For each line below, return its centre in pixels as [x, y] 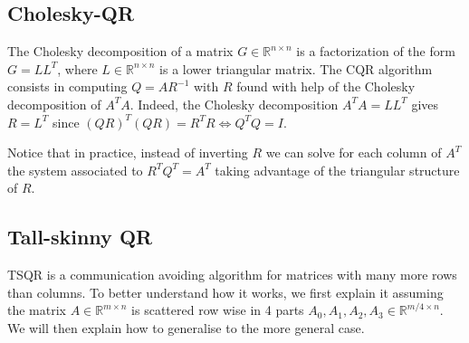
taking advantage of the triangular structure [337, 170]
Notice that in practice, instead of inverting [128, 152]
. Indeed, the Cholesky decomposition [234, 104]
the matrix [37, 310]
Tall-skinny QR [80, 237]
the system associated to [75, 170]
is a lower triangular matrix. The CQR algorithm [296, 68]
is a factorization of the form [376, 51]
